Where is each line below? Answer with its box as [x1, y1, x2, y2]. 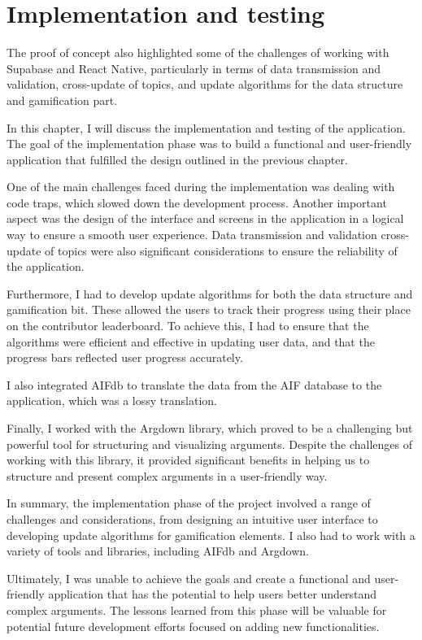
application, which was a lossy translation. [7, 392, 217, 409]
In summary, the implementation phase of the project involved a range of [7, 494, 371, 512]
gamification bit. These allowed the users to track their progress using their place [7, 301, 411, 318]
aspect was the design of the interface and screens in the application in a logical [7, 210, 404, 227]
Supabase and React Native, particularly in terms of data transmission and [7, 59, 381, 76]
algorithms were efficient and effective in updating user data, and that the [7, 333, 375, 350]
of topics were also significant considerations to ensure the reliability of [45, 242, 398, 259]
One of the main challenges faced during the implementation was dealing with [7, 178, 395, 195]
